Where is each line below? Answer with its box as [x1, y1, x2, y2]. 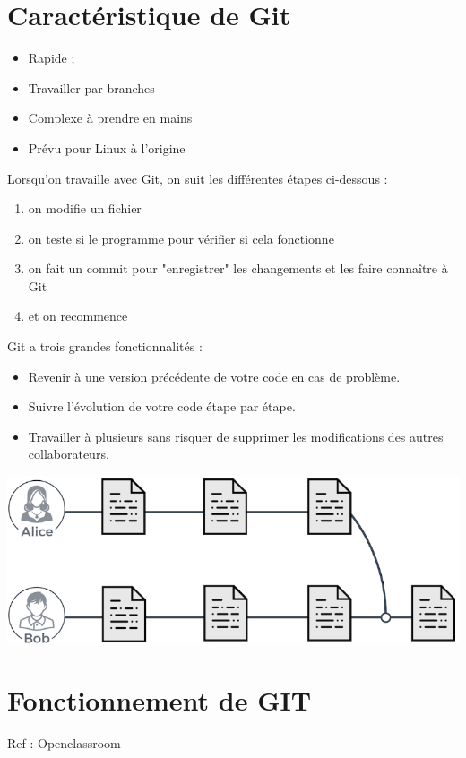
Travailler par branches [28, 78, 155, 97]
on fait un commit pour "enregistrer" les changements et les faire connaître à [28, 259, 448, 278]
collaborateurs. [28, 444, 109, 463]
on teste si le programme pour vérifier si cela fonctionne [28, 228, 334, 247]
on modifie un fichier [28, 199, 142, 218]
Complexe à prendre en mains [28, 108, 193, 127]
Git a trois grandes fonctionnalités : [7, 337, 203, 356]
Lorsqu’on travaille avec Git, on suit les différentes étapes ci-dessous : [7, 168, 388, 187]
